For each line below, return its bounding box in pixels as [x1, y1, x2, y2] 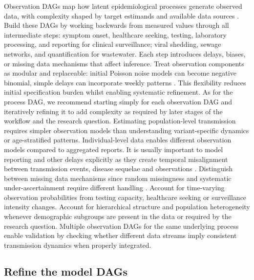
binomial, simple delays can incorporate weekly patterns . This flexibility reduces [4, 77, 246, 87]
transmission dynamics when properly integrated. [4, 240, 151, 250]
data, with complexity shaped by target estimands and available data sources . [4, 10, 239, 20]
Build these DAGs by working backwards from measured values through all [4, 20, 229, 30]
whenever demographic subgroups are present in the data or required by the [4, 211, 232, 221]
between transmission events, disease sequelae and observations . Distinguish [4, 163, 233, 174]
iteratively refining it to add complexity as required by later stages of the [4, 106, 223, 116]
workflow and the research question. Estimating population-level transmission [4, 116, 236, 126]
